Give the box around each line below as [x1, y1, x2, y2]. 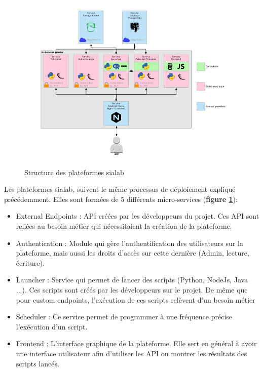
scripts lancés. [16, 358, 59, 368]
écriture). [16, 257, 45, 268]
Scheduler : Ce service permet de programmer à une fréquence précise [16, 311, 233, 322]
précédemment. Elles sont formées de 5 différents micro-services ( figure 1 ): [4, 193, 238, 204]
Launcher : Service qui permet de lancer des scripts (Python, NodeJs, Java [16, 274, 248, 285]
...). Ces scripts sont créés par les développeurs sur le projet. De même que [16, 284, 248, 295]
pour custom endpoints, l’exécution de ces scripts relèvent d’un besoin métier [16, 294, 255, 305]
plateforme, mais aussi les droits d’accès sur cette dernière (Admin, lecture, [16, 247, 249, 258]
